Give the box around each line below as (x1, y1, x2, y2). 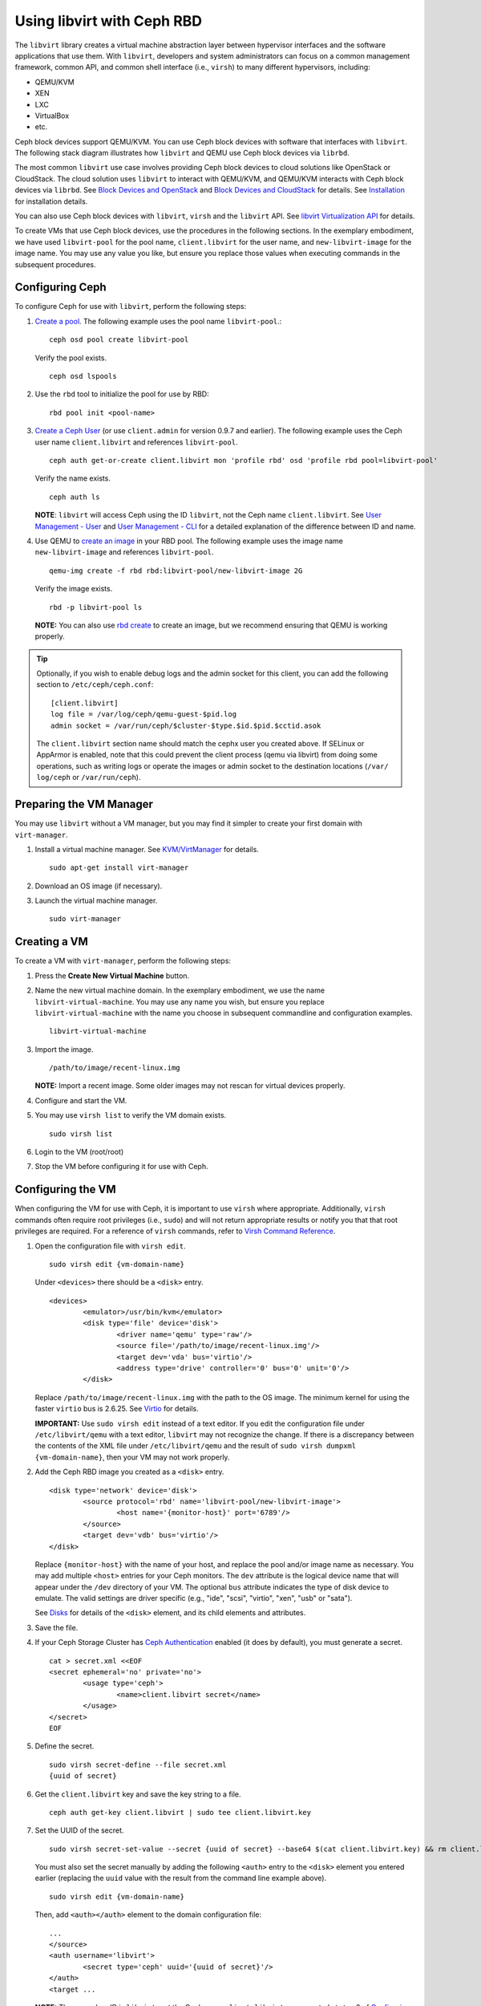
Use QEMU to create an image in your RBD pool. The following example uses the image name (34, 536, 344, 546)
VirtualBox (34, 111, 70, 120)
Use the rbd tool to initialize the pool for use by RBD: (34, 389, 209, 399)
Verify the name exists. (34, 473, 111, 483)
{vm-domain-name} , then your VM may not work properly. (34, 1452, 230, 1462)
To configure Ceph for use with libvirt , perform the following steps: (14, 302, 247, 311)
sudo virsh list (49, 1129, 113, 1139)
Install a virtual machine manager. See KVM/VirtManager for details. (34, 844, 260, 854)
